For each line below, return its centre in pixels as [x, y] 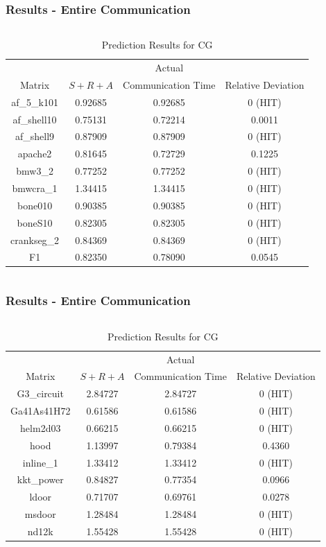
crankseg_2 [35, 240]
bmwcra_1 [35, 188]
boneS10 [35, 222]
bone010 [35, 205]
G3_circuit [40, 393]
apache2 [35, 154]
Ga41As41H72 [41, 411]
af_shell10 [35, 119]
